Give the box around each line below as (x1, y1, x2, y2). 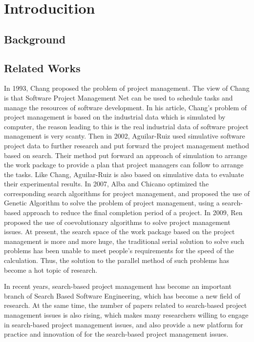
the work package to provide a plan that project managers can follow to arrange (4, 160, 244, 170)
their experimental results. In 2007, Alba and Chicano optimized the (4, 179, 209, 189)
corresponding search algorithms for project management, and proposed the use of (4, 188, 250, 198)
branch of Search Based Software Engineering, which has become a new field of (4, 290, 240, 301)
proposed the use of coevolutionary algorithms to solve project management (4, 217, 231, 227)
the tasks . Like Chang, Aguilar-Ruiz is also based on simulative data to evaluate (4, 169, 244, 179)
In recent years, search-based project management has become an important (4, 281, 232, 291)
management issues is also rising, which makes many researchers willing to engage (4, 310, 249, 320)
